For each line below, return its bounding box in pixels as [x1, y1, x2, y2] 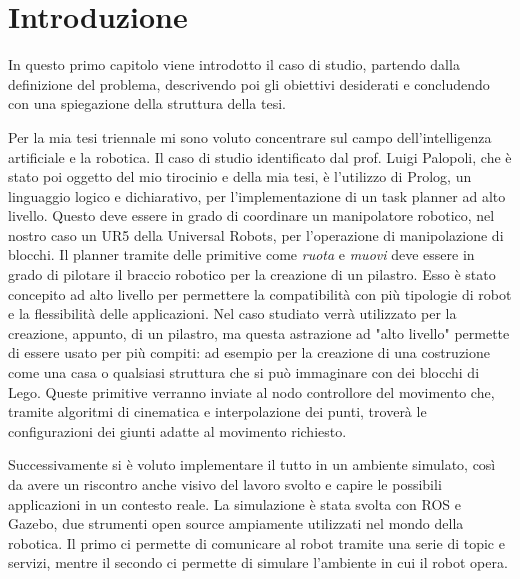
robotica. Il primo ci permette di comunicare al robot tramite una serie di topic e [8, 532, 505, 553]
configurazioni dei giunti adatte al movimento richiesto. [8, 420, 347, 441]
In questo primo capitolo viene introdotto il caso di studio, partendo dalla [8, 54, 460, 75]
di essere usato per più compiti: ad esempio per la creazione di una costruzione [8, 342, 490, 363]
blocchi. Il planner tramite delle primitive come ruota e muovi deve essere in [8, 244, 475, 265]
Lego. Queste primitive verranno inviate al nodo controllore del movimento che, [8, 381, 495, 402]
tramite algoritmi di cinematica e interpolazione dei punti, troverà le [8, 401, 427, 422]
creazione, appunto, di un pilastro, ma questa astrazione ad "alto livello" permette [8, 322, 510, 343]
